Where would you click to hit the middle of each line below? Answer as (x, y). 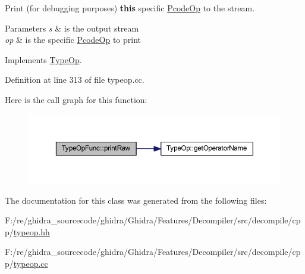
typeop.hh (32, 231)
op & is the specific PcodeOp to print (73, 40)
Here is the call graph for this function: (76, 99)
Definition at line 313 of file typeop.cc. (75, 80)
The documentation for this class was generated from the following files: (136, 200)
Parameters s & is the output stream (72, 28)
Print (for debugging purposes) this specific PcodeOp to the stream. (130, 8)
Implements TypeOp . (43, 59)
